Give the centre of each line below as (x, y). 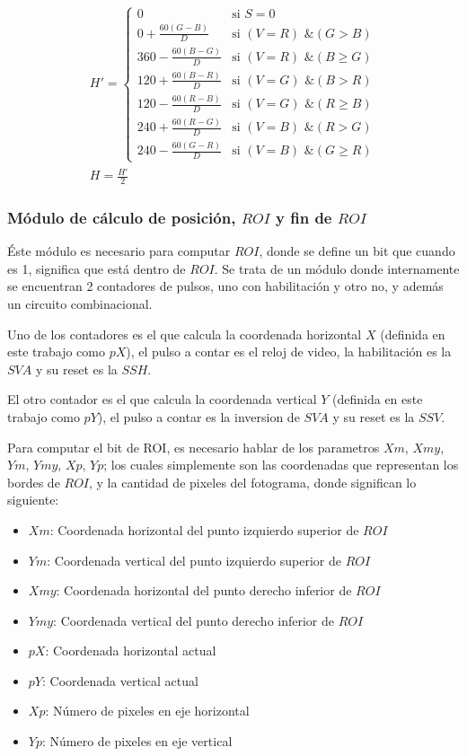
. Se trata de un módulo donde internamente (337, 268)
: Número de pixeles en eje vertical (137, 741)
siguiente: (33, 500)
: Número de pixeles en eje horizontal (147, 711)
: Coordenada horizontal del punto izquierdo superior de (204, 529)
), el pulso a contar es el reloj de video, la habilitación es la (289, 352)
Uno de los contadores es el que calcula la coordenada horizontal (185, 334)
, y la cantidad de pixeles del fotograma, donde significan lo (253, 482)
